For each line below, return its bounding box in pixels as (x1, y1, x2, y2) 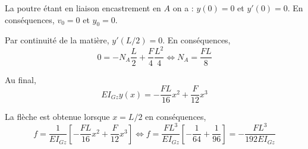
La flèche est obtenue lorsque (5, 110, 110, 123)
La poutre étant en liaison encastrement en (5, 2, 161, 14)
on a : (172, 2, 194, 14)
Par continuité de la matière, (5, 34, 109, 46)
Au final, (5, 73, 36, 85)
